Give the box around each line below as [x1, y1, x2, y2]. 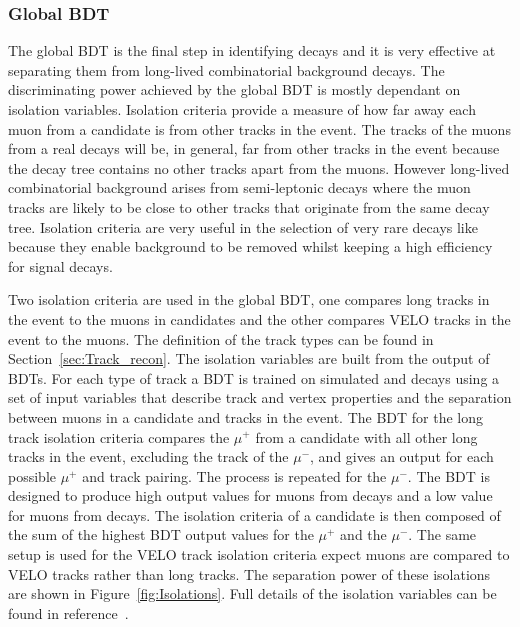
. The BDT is [407, 465, 490, 486]
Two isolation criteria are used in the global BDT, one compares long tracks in [8, 289, 490, 310]
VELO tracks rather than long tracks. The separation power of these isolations [8, 563, 491, 584]
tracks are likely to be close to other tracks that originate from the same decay [8, 196, 490, 217]
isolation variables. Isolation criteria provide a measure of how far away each [8, 99, 476, 119]
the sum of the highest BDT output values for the [8, 524, 314, 545]
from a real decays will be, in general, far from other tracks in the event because [8, 138, 500, 159]
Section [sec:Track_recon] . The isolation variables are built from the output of [8, 348, 490, 369]
